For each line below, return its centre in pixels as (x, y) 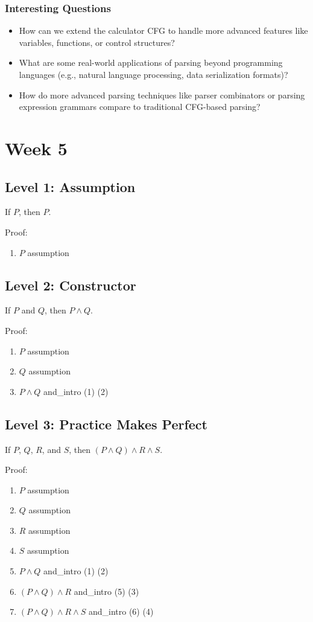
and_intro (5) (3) (106, 591)
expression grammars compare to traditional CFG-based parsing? (140, 107)
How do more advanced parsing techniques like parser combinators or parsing (162, 95)
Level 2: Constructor (71, 285)
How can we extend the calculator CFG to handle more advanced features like (163, 30)
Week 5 (36, 148)
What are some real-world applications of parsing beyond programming (151, 63)
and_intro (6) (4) (121, 611)
